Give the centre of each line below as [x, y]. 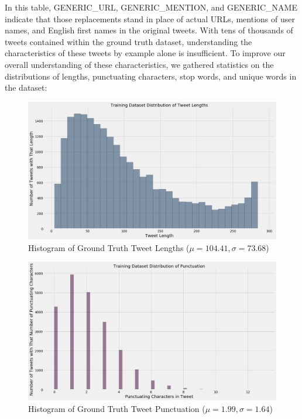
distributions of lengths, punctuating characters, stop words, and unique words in [151, 76]
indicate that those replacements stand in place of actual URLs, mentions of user [150, 18]
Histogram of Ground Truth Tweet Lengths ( [109, 247]
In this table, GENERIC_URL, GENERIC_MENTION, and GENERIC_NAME [151, 7]
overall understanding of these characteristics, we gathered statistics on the [139, 64]
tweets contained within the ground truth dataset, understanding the [128, 41]
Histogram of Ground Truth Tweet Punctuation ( [117, 408]
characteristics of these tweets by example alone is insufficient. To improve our [145, 53]
